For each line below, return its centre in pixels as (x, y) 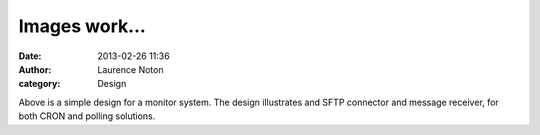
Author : (35, 69)
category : (39, 84)
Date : (30, 56)
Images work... (82, 26)
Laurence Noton (130, 69)
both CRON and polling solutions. (87, 116)
